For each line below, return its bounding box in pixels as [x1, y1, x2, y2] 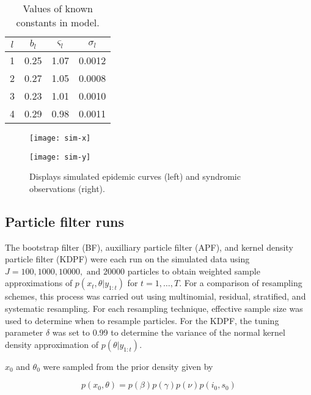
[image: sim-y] [29, 152, 91, 161]
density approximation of [5, 338, 98, 350]
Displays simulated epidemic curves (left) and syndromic [29, 170, 241, 183]
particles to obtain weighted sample [127, 264, 260, 277]
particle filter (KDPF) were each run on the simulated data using [5, 253, 250, 265]
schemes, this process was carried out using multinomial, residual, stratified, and [5, 290, 306, 303]
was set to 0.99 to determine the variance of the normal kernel [52, 326, 285, 339]
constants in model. [16, 15, 100, 29]
